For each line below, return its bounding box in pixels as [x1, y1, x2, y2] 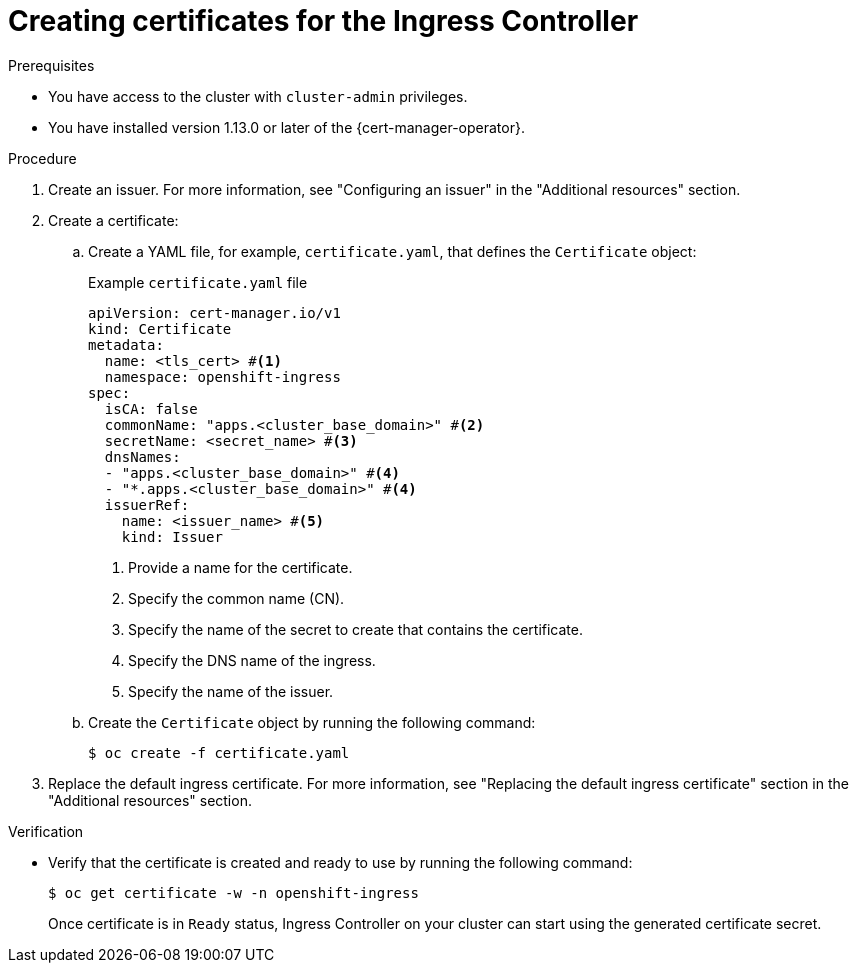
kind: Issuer [121, 528, 223, 545]
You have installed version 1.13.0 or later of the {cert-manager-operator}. [48, 118, 525, 136]
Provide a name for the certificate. [128, 558, 353, 576]
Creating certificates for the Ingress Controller [8, 4, 639, 38]
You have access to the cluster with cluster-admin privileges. [48, 87, 468, 105]
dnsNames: [104, 448, 181, 465]
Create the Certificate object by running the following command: [88, 713, 536, 731]
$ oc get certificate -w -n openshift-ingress [48, 884, 419, 901]
